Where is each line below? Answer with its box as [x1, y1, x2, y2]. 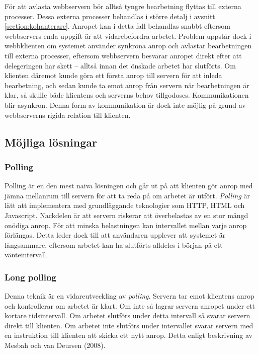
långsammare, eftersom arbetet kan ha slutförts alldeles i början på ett [5, 239, 223, 250]
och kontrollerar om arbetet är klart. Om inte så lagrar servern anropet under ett [5, 300, 255, 311]
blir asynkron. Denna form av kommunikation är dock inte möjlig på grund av [5, 99, 246, 110]
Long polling [5, 270, 56, 283]
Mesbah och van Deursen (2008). [5, 340, 106, 350]
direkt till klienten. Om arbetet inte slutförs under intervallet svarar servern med [5, 320, 253, 330]
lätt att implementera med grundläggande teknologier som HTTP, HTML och [5, 200, 245, 210]
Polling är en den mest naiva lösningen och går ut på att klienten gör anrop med [5, 180, 253, 191]
